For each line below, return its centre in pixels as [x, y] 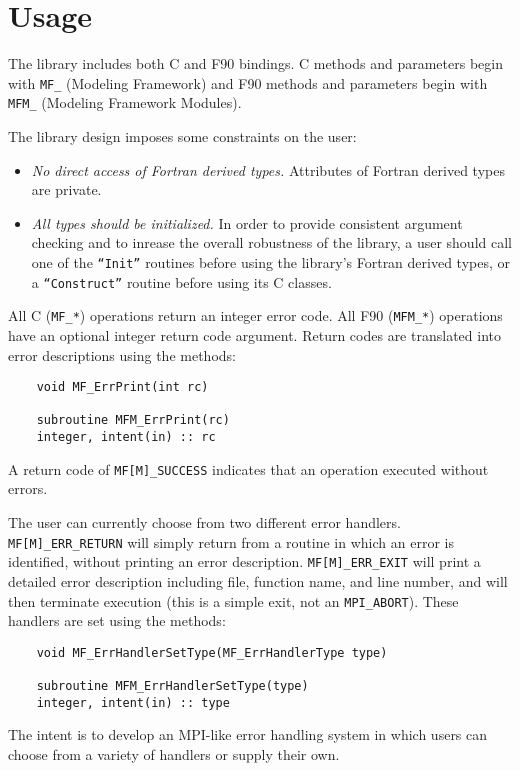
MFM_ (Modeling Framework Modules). [125, 102]
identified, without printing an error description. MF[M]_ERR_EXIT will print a [244, 561]
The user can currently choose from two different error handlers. [204, 522]
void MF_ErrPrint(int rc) [122, 387]
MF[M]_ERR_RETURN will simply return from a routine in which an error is [231, 541]
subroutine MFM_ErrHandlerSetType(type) [172, 686]
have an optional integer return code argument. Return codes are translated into [254, 334]
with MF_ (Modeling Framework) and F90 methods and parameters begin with [248, 82]
